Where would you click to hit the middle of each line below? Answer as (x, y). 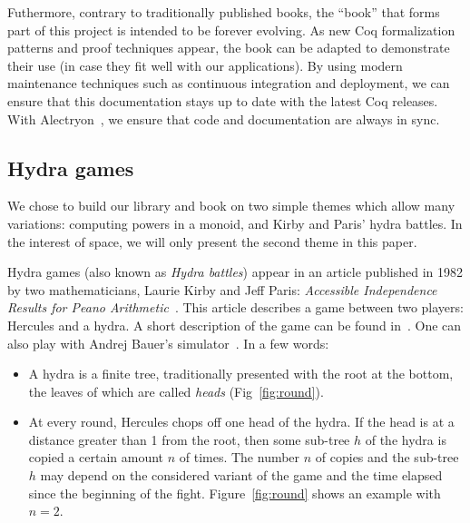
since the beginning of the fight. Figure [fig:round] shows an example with (235, 493)
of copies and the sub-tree (387, 457)
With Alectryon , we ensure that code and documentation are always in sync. (224, 118)
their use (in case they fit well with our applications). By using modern (205, 65)
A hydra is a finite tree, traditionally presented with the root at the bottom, (241, 374)
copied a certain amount (96, 457)
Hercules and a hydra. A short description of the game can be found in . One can (235, 325)
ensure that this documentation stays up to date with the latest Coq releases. (223, 100)
